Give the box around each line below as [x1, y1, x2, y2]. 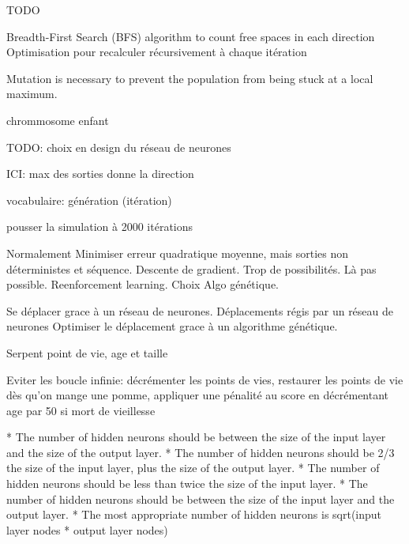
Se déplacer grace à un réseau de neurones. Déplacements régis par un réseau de [6, 302, 394, 319]
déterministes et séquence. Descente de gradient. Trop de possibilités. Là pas [6, 260, 377, 277]
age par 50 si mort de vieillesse [6, 402, 156, 418]
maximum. [6, 85, 58, 102]
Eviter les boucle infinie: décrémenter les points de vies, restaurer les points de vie [6, 371, 403, 387]
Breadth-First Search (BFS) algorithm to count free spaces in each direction [6, 28, 375, 44]
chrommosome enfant [6, 111, 109, 128]
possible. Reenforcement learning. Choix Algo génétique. [6, 276, 279, 293]
